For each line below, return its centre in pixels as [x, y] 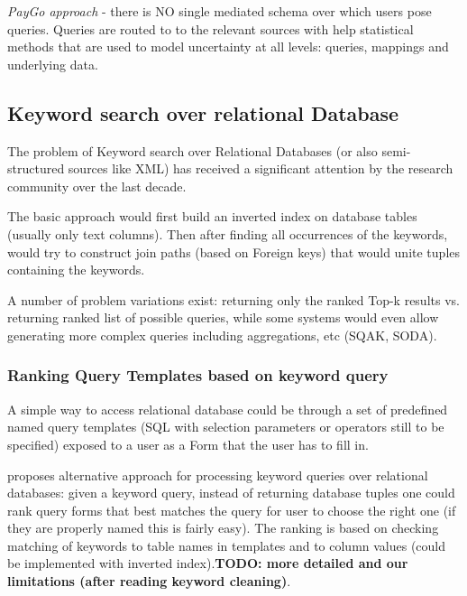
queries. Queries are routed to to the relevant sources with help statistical [211, 28]
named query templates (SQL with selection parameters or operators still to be [226, 427]
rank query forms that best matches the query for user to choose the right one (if [232, 510]
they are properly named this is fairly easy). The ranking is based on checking [223, 528]
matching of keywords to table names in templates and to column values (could [227, 545]
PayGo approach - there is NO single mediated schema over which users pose [220, 11]
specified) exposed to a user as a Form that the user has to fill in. [188, 444]
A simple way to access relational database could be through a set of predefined [228, 409]
